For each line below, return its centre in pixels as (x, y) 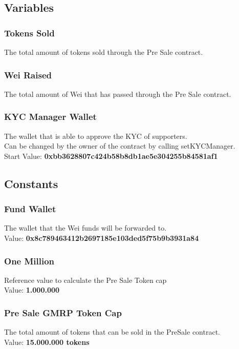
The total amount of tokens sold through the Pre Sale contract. (104, 52)
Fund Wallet (30, 209)
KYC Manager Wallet (50, 117)
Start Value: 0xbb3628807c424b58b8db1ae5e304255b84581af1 (111, 156)
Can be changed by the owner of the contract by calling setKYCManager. (120, 146)
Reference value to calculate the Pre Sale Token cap (85, 280)
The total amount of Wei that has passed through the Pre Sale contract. (118, 94)
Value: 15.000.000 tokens (47, 342)
